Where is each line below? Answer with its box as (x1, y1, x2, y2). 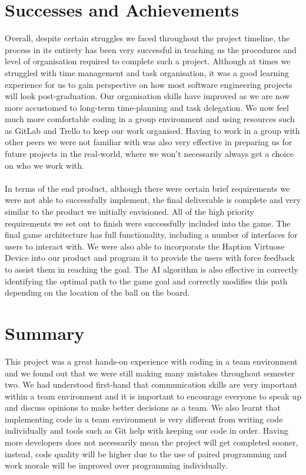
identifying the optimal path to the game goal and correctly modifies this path (5, 274, 288, 287)
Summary (5, 320, 85, 345)
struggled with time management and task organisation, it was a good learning (5, 66, 290, 78)
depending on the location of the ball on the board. (5, 286, 190, 299)
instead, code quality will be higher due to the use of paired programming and (5, 447, 287, 460)
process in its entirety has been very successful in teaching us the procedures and (5, 43, 297, 55)
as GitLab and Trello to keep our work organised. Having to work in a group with (5, 124, 300, 136)
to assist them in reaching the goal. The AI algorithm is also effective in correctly (5, 263, 298, 275)
